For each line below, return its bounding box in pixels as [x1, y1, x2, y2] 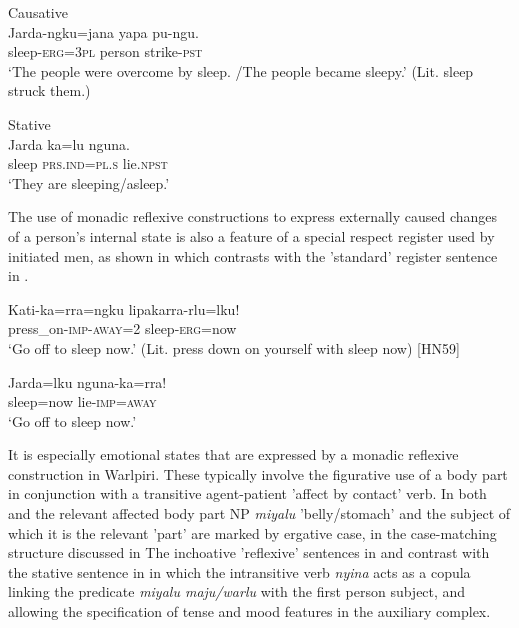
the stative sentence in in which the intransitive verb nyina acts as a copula [8, 561, 471, 582]
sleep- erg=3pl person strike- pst [8, 41, 203, 62]
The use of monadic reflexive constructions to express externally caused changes [8, 206, 498, 227]
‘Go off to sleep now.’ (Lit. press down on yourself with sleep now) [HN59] [8, 337, 460, 358]
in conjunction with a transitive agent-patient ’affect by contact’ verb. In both [8, 483, 487, 504]
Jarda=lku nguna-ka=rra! [8, 371, 167, 392]
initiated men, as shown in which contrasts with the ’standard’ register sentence [8, 245, 498, 266]
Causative [8, 2, 68, 22]
